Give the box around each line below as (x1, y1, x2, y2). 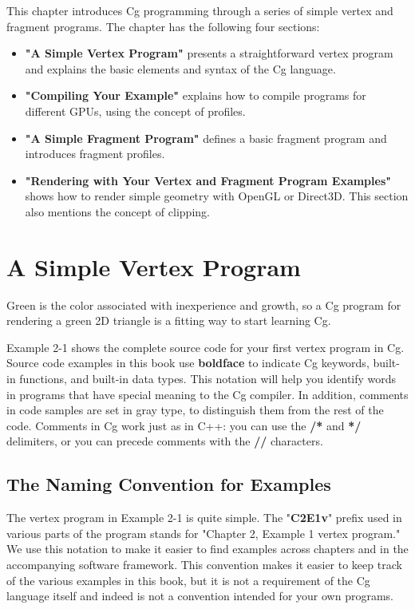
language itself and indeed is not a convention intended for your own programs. (6, 587, 393, 604)
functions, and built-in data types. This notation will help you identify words (19, 370, 397, 387)
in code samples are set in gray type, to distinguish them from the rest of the (6, 401, 384, 418)
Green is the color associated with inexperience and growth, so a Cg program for (6, 296, 401, 313)
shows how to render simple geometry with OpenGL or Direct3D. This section (25, 188, 409, 204)
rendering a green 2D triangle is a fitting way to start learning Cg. (6, 312, 331, 329)
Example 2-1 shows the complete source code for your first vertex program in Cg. (6, 338, 405, 355)
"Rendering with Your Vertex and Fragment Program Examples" (25, 172, 392, 188)
